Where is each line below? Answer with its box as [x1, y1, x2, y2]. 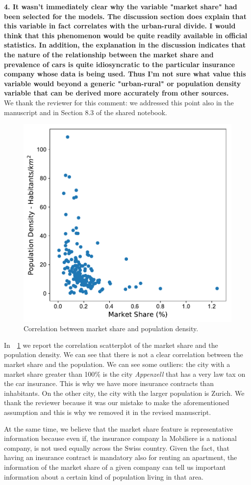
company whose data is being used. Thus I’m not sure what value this [4, 69, 246, 79]
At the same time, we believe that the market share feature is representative [4, 423, 233, 434]
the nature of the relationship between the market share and [4, 49, 214, 59]
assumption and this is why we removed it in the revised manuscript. [4, 407, 211, 417]
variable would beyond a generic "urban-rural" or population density [4, 78, 241, 88]
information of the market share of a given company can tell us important [4, 461, 226, 472]
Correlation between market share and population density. [24, 323, 199, 334]
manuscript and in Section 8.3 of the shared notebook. [4, 107, 167, 117]
